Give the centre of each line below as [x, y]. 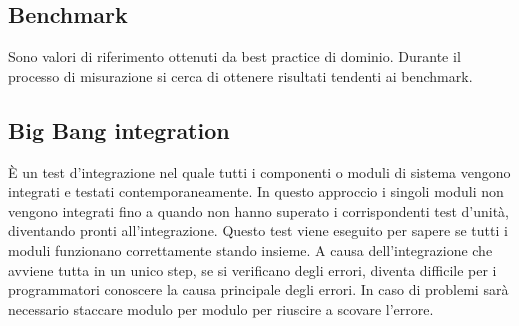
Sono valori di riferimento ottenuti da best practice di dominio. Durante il [234, 56]
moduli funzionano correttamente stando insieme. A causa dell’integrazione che [250, 249]
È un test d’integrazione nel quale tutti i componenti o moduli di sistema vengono [259, 171]
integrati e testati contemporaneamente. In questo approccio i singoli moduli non [256, 191]
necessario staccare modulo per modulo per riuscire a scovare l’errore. [221, 308]
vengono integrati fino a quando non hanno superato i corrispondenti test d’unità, [258, 210]
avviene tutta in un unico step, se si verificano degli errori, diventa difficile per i [252, 269]
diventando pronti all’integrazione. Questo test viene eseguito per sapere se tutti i [258, 230]
